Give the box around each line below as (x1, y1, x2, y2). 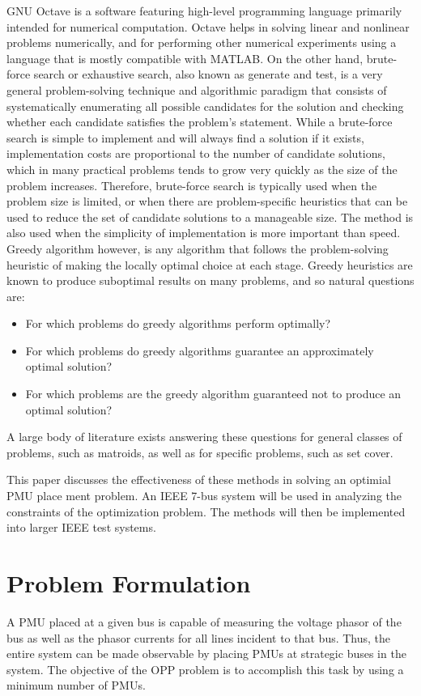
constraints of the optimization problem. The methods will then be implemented (6, 503, 406, 520)
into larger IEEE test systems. (6, 519, 156, 536)
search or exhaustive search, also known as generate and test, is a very (33, 66, 383, 83)
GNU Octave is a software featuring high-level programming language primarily (6, 2, 402, 19)
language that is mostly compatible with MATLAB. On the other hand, (6, 49, 364, 66)
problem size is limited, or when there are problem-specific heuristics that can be (6, 193, 408, 210)
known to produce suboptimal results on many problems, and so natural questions (6, 272, 415, 289)
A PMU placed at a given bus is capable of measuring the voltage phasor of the (6, 613, 402, 630)
